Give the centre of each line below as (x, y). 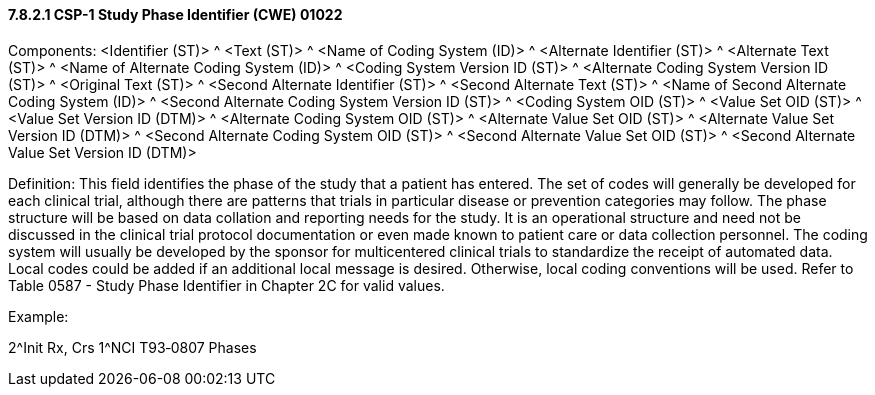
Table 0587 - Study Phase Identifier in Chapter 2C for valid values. (226, 285)
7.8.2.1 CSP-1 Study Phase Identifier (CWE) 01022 (175, 14)
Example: (38, 316)
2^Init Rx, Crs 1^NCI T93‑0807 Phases (132, 347)
